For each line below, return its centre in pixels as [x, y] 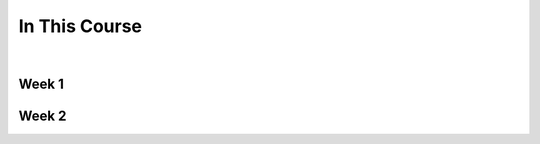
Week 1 [41, 84]
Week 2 [42, 116]
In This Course [80, 26]
